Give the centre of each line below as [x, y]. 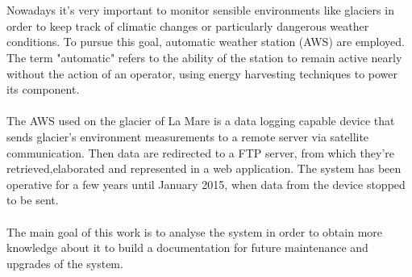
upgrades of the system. [65, 263]
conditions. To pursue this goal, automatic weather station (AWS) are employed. [206, 42]
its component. [43, 89]
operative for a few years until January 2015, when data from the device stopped [206, 184]
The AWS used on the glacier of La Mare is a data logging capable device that [201, 121]
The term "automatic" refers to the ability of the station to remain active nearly [204, 57]
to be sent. [33, 200]
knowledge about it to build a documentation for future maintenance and [187, 248]
